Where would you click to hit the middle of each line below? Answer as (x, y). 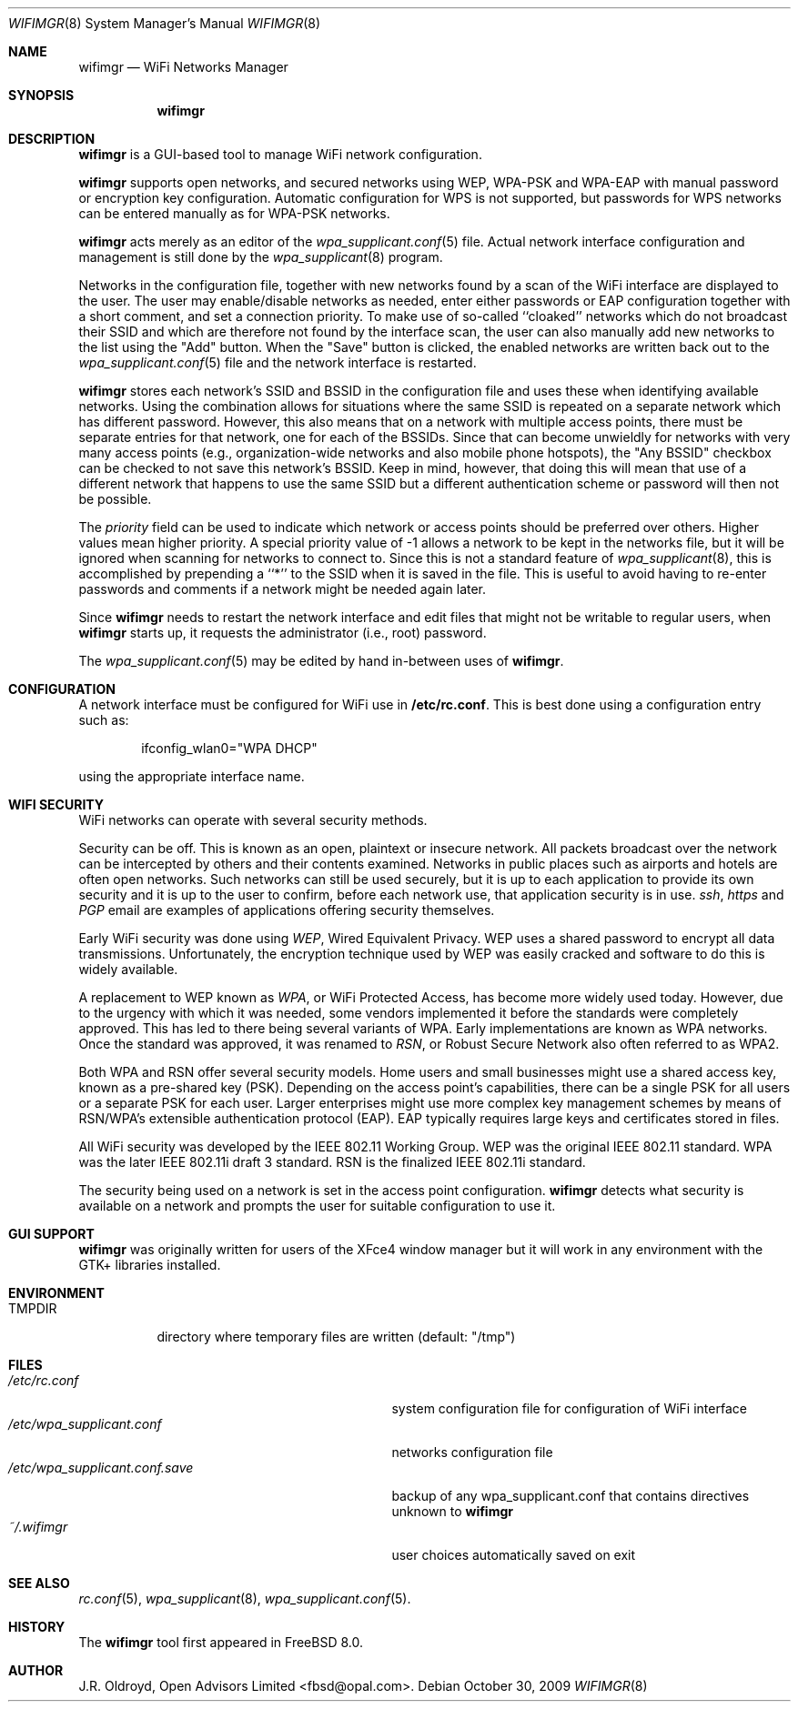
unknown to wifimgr (452, 1511)
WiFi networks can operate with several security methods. (253, 820)
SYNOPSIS (41, 95)
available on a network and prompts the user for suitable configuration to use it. (317, 1206)
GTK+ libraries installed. (150, 1265)
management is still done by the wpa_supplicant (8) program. (261, 257)
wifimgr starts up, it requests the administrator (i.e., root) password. (283, 633)
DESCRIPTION (52, 139)
